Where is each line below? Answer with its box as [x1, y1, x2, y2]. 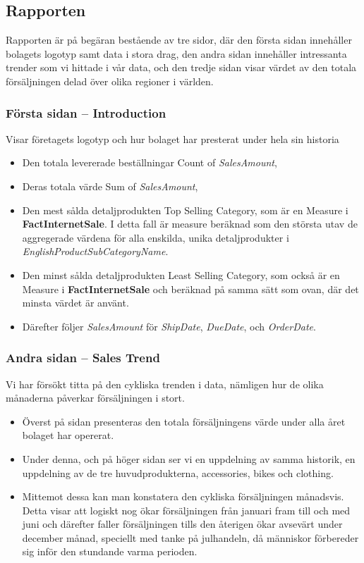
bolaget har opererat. [22, 428, 114, 443]
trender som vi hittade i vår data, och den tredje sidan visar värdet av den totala [6, 60, 357, 75]
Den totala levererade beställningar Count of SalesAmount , [22, 155, 277, 170]
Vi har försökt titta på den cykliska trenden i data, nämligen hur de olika [6, 376, 324, 391]
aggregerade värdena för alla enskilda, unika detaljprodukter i [22, 230, 289, 245]
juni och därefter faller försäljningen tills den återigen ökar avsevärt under [22, 516, 343, 531]
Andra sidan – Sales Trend [6, 349, 160, 366]
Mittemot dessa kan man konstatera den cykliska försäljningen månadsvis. [22, 489, 344, 504]
